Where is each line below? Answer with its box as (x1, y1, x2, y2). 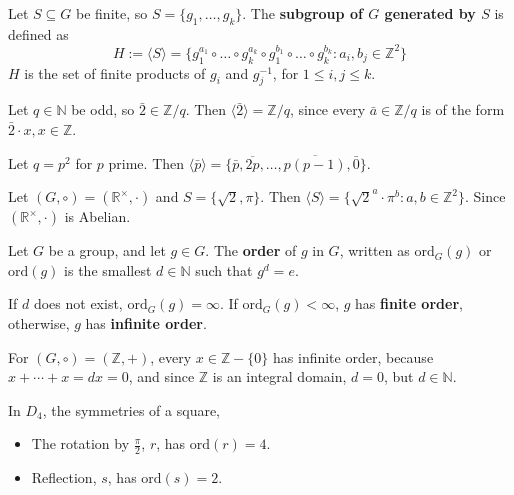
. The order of (205, 240, 297, 261)
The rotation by (31, 433, 130, 454)
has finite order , (355, 293, 463, 314)
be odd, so (71, 99, 135, 120)
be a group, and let (48, 240, 166, 261)
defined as (8, 23, 69, 44)
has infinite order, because (273, 346, 434, 367)
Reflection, (31, 467, 97, 488)
